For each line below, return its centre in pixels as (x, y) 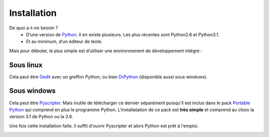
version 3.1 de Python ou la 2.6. (41, 117)
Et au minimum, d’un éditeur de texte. (64, 42)
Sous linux (26, 65)
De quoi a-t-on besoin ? (34, 28)
